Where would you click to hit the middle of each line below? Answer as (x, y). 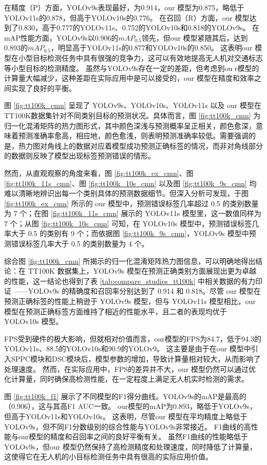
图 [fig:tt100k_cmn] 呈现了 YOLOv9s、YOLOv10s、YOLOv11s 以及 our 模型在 (133, 105)
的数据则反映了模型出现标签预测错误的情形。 (80, 156)
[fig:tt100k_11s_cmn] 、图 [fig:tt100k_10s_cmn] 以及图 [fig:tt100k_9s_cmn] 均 (130, 183)
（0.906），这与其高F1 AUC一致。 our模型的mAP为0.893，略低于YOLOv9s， (130, 406)
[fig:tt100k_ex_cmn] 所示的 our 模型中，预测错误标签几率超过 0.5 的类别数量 (131, 203)
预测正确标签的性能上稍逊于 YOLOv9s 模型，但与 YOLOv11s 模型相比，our (130, 301)
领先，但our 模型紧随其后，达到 (195, 37)
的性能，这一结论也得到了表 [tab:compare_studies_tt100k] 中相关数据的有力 (130, 281)
